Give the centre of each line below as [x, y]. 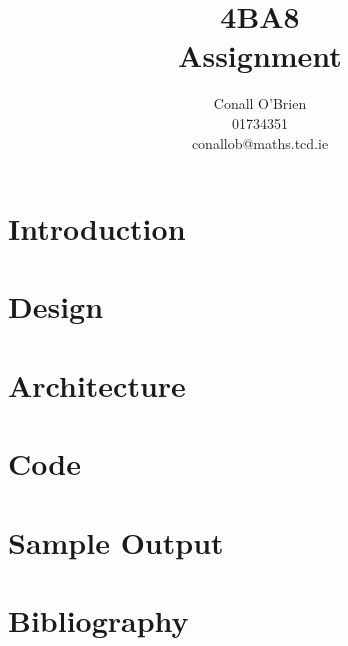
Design [56, 306]
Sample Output [116, 541]
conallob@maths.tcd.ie [260, 142]
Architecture [97, 384]
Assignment [260, 55]
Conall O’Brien [260, 103]
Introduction [97, 228]
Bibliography [98, 619]
